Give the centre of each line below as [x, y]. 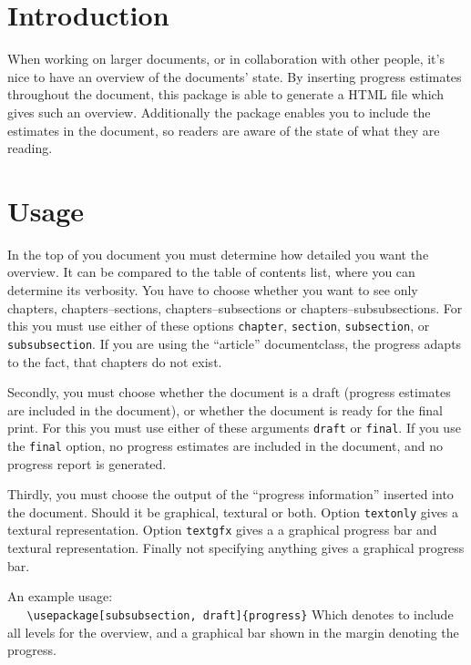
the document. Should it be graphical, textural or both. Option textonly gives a [233, 512]
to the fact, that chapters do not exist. [115, 361]
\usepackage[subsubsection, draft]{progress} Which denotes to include [240, 614]
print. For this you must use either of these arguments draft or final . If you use [234, 428]
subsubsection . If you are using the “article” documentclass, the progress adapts [235, 343]
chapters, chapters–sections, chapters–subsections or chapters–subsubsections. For [235, 307]
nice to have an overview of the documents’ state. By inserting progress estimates [235, 76]
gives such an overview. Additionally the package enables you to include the [219, 112]
